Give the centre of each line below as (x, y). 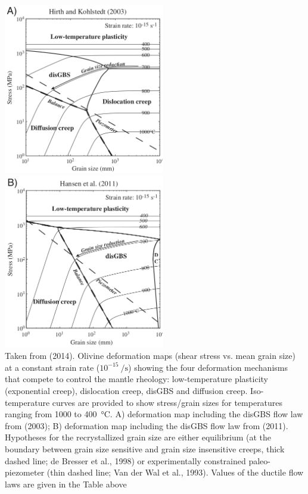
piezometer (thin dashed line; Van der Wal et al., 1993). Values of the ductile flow (154, 472)
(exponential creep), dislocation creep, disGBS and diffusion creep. (126, 391)
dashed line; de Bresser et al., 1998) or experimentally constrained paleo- (138, 460)
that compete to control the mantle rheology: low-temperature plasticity (136, 379)
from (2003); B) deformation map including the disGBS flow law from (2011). (147, 425)
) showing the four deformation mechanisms (208, 367)
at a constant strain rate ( (52, 367)
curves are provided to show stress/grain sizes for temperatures (167, 402)
